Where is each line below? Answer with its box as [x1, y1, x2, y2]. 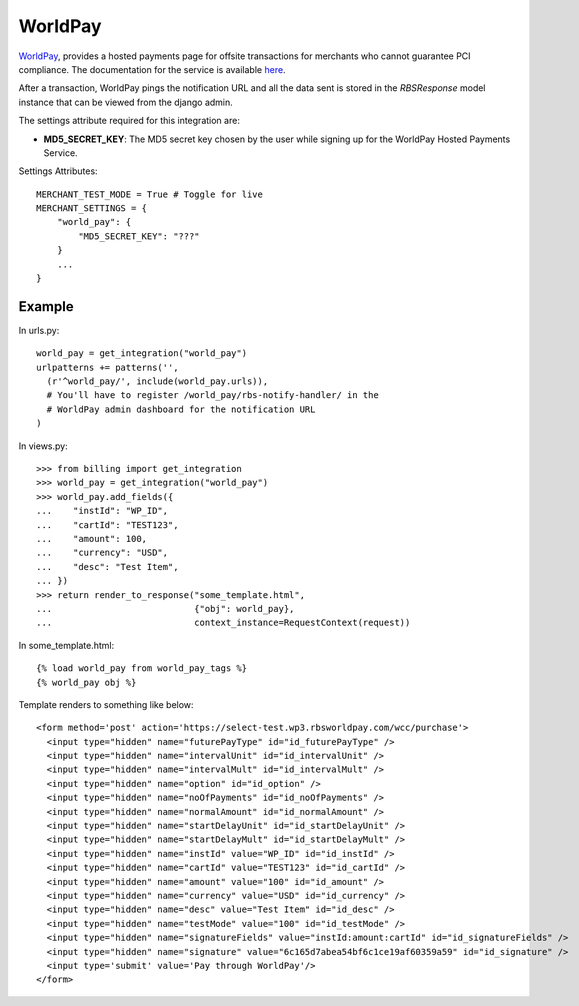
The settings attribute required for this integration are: [18, 115, 240, 127]
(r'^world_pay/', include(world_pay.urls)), [46, 376, 269, 387]
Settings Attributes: [18, 165, 99, 177]
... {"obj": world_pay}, [36, 603, 295, 614]
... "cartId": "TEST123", [36, 519, 179, 530]
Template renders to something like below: [18, 698, 194, 710]
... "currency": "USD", [36, 547, 169, 559]
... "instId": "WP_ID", [36, 505, 169, 517]
